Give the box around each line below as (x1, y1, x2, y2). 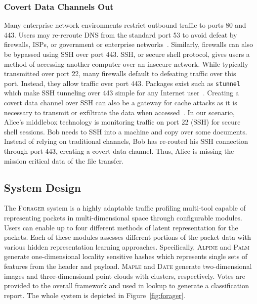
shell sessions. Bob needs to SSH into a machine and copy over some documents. (4, 126, 247, 136)
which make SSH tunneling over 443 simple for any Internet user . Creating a (4, 87, 239, 98)
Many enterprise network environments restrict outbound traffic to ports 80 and (4, 20, 246, 30)
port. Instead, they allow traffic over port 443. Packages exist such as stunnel (4, 78, 241, 88)
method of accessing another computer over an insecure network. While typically (4, 58, 249, 69)
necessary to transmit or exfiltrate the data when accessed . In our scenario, (4, 107, 235, 117)
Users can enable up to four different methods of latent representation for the (4, 222, 238, 232)
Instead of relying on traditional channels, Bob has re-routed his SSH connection (4, 136, 248, 146)
